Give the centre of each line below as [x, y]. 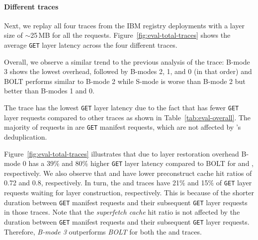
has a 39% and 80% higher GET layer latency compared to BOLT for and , [141, 163]
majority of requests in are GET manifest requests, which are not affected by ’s [123, 127]
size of [13, 35]
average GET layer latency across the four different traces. [91, 44]
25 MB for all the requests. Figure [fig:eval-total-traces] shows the [130, 35]
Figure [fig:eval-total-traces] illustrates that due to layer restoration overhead [122, 153]
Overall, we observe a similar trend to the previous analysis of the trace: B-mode [127, 61]
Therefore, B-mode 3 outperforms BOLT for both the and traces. [103, 231]
